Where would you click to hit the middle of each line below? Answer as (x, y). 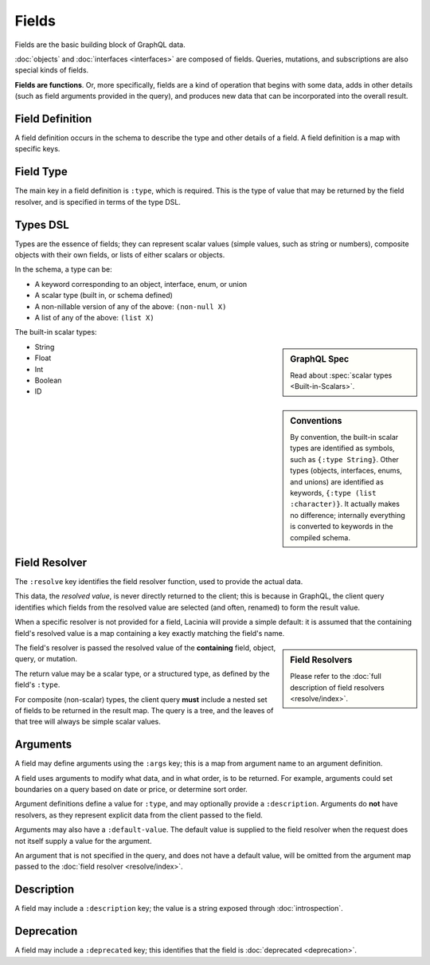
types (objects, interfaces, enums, (346, 471)
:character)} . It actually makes (345, 504)
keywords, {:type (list (333, 493)
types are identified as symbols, (342, 448)
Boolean (48, 380)
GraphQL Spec (320, 359)
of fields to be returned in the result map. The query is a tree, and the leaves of (144, 710)
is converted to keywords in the (342, 527)
